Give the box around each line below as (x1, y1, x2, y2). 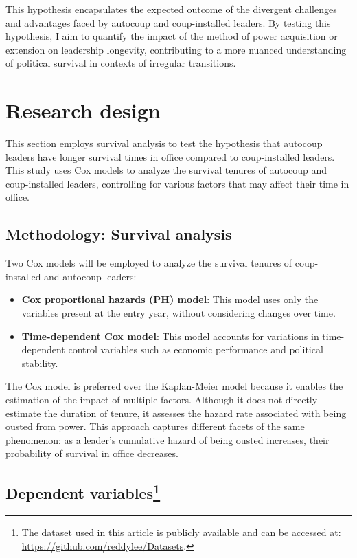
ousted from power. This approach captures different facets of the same (5, 419, 305, 434)
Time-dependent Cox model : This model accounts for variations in (21, 328, 319, 343)
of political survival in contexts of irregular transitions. (5, 56, 236, 70)
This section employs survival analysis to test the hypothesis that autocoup (5, 136, 323, 150)
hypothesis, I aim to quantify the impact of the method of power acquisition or (5, 29, 338, 43)
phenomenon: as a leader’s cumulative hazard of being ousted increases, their (5, 432, 330, 447)
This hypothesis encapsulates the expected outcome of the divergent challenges (5, 2, 337, 16)
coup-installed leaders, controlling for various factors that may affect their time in (5, 176, 349, 190)
